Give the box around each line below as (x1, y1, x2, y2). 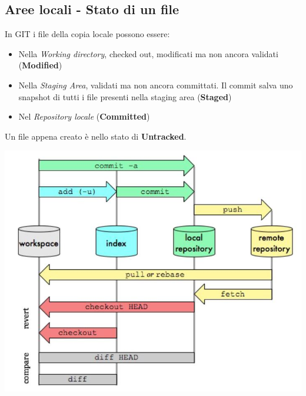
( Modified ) (18, 59, 62, 71)
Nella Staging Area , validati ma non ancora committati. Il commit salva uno (18, 78, 293, 91)
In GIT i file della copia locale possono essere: (5, 28, 170, 40)
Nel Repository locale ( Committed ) (18, 110, 150, 123)
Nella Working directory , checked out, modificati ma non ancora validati (18, 47, 278, 60)
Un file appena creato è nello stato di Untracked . (5, 130, 187, 142)
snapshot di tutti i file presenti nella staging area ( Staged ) (18, 90, 232, 103)
